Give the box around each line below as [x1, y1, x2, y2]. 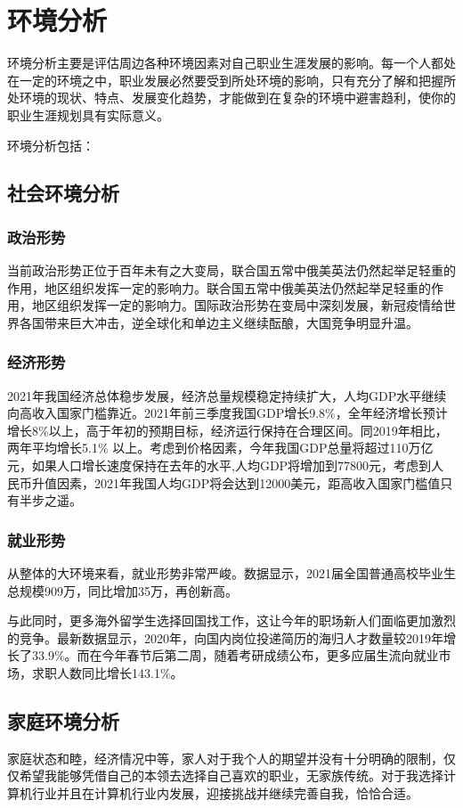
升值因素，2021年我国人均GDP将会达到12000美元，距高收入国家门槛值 [31, 473, 441, 492]
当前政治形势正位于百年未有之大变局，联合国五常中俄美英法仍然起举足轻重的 [7, 261, 456, 280]
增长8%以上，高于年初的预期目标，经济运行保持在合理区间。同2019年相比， [7, 420, 448, 439]
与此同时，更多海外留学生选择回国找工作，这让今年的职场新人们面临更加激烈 [7, 611, 456, 630]
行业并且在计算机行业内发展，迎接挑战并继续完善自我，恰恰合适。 [31, 784, 418, 803]
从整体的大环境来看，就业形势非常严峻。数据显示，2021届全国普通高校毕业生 [7, 564, 456, 583]
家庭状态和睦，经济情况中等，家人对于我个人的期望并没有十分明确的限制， [7, 748, 443, 767]
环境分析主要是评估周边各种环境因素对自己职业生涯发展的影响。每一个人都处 [7, 53, 456, 72]
